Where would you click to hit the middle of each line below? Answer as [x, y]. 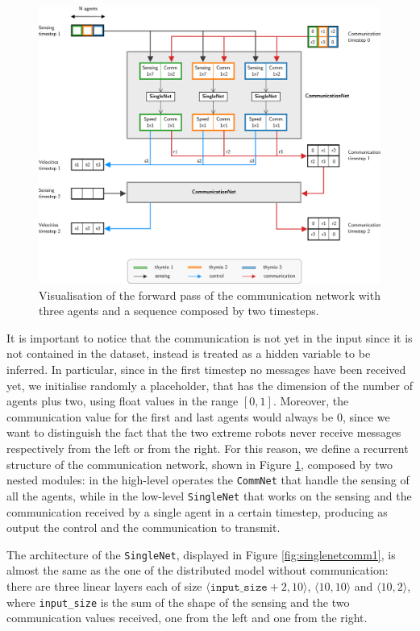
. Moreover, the [311, 401]
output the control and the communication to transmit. [143, 527]
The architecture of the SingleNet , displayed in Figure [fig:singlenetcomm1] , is [201, 554]
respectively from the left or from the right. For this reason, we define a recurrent [208, 448]
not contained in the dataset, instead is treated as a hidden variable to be [189, 353]
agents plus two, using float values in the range [123, 401]
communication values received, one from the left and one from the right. [187, 618]
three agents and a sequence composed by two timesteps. [179, 311]
